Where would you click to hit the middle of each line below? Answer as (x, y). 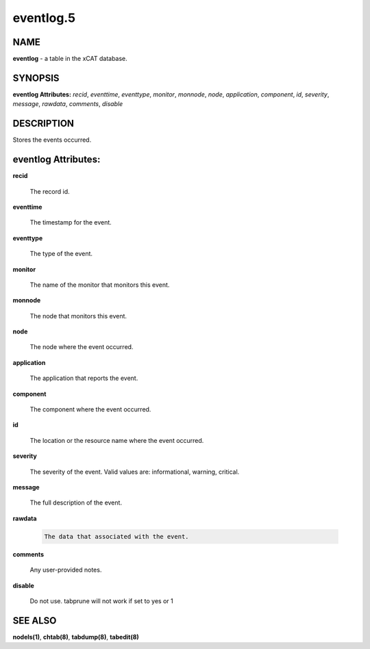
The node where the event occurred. (82, 347)
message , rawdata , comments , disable (68, 104)
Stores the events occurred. (52, 140)
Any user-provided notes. (66, 570)
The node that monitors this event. (78, 316)
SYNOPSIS (36, 78)
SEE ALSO (35, 621)
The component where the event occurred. (90, 409)
